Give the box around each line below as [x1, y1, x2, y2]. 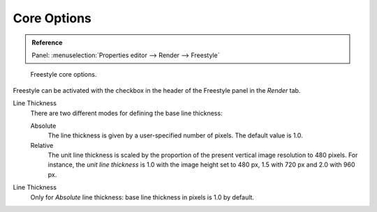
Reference [31, 38, 63, 47]
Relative [30, 141, 54, 149]
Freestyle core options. [30, 70, 97, 79]
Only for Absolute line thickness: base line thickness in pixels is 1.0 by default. [30, 192, 255, 202]
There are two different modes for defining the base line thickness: [30, 109, 223, 117]
